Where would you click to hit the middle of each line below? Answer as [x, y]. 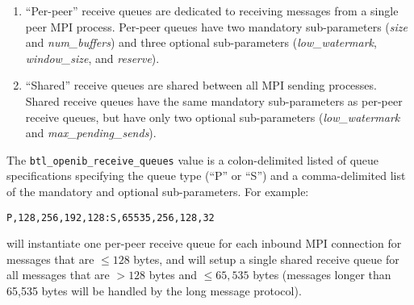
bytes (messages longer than [322, 275]
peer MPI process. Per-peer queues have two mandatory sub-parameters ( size [216, 26]
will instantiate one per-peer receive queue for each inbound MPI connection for [204, 243]
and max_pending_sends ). [91, 133]
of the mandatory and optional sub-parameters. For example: [158, 191]
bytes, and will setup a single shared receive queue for [266, 259]
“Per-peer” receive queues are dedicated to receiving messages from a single [212, 10]
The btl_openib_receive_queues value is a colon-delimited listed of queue [193, 159]
